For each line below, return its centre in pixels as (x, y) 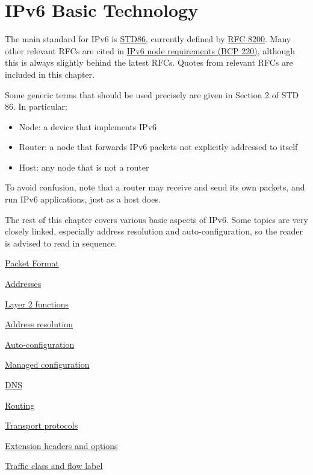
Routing (20, 405)
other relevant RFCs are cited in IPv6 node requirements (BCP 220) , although (150, 50)
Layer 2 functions (37, 304)
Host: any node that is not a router (84, 167)
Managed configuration (47, 364)
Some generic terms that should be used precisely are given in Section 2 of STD (152, 94)
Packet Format (32, 263)
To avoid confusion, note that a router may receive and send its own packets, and (155, 187)
